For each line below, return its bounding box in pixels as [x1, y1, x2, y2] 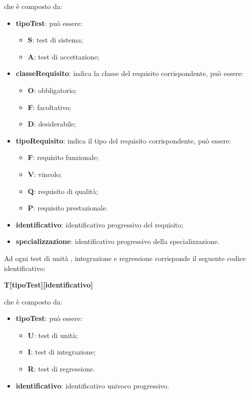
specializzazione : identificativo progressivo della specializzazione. [15, 236, 219, 246]
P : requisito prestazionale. [27, 202, 108, 213]
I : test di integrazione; [27, 346, 96, 357]
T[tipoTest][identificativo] [4, 279, 93, 290]
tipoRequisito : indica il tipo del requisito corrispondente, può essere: [15, 135, 231, 145]
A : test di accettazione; [27, 51, 99, 61]
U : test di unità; [27, 329, 78, 340]
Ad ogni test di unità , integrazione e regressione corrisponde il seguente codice [4, 252, 246, 263]
